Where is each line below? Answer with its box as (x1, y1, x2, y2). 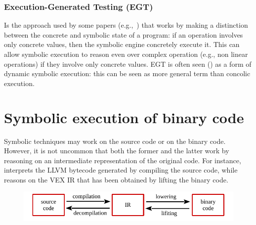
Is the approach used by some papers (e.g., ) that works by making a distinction (4, 20, 248, 30)
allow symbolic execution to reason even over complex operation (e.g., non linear (4, 49, 248, 59)
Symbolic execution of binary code (4, 107, 244, 127)
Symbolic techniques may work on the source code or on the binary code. (4, 135, 226, 146)
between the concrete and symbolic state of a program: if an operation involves (4, 29, 243, 40)
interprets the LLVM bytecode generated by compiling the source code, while (4, 165, 238, 175)
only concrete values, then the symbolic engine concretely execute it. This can (4, 39, 240, 49)
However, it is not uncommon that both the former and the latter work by (4, 145, 229, 156)
